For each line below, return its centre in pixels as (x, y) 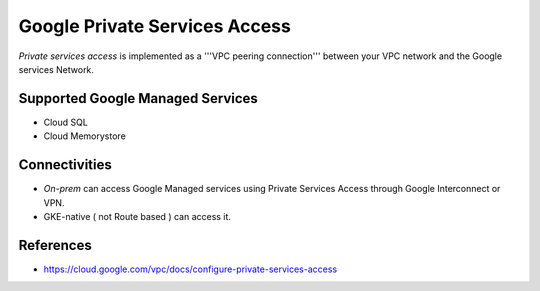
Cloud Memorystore (85, 136)
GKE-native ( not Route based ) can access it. (137, 216)
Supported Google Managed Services (138, 98)
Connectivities (65, 165)
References (55, 245)
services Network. (56, 69)
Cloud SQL (66, 122)
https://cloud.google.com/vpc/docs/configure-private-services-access (190, 269)
